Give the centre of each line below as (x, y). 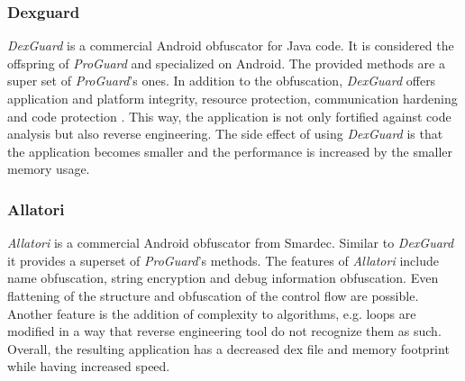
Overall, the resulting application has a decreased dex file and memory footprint (228, 348)
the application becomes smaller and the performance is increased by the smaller (230, 151)
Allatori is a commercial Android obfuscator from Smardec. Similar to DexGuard (231, 243)
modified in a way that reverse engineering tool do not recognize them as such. (224, 331)
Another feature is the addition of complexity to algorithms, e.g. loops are (212, 313)
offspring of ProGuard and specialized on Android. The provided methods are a (226, 63)
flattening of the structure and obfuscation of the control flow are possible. (213, 295)
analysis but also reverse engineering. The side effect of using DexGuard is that (225, 134)
